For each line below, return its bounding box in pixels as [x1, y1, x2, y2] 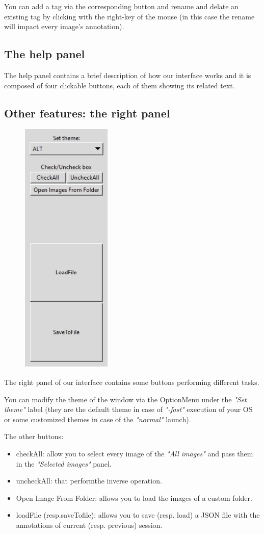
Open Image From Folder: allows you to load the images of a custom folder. [16, 492, 252, 503]
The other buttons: [4, 431, 64, 442]
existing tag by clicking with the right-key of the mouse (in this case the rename [4, 11, 255, 21]
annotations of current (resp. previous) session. [16, 519, 163, 530]
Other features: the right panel [4, 105, 170, 120]
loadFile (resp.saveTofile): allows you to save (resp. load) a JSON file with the [16, 509, 260, 520]
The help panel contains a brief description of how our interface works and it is [4, 69, 251, 80]
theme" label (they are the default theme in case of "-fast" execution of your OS [4, 404, 253, 415]
